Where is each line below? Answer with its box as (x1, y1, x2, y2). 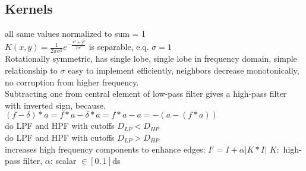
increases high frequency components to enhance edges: (5, 142, 206, 155)
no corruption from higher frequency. (5, 75, 139, 88)
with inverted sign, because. (5, 99, 106, 111)
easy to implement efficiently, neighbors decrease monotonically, (68, 64, 299, 76)
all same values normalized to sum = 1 (5, 27, 146, 40)
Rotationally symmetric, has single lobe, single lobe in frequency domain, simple (5, 52, 297, 65)
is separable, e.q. (89, 40, 149, 53)
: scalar (50, 154, 77, 167)
